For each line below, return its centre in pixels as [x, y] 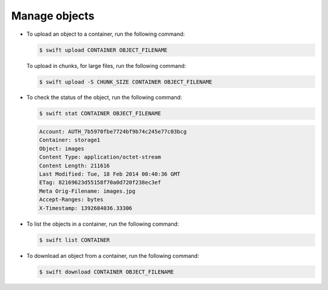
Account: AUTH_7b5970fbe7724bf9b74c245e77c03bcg [113, 132]
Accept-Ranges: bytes [71, 200]
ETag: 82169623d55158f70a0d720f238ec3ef [100, 183]
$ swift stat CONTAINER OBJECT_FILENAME [100, 113]
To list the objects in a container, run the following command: [103, 224]
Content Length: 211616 [75, 166]
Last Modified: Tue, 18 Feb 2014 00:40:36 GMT [110, 174]
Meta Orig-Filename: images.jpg [87, 191]
